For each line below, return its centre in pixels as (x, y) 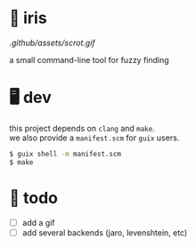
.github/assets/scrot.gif (52, 43)
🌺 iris (28, 18)
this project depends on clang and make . (82, 128)
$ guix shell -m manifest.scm (65, 154)
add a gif (38, 222)
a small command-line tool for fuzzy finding (89, 60)
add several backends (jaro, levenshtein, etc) (105, 232)
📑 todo (33, 198)
